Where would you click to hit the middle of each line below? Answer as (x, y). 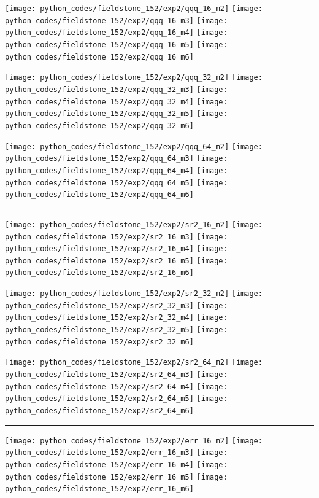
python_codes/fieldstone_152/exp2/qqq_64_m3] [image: (116, 159)
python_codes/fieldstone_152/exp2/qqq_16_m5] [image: (116, 45)
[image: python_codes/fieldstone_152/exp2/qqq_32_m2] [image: (134, 78)
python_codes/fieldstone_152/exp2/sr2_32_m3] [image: (116, 305)
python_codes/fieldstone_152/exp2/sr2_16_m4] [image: (116, 249)
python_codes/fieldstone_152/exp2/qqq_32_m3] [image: (116, 89)
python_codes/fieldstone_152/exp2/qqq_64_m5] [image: (116, 183)
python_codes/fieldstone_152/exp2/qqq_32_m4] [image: (116, 102)
